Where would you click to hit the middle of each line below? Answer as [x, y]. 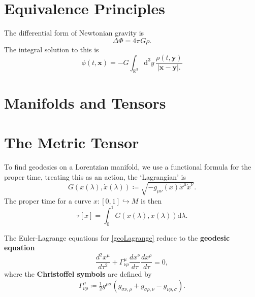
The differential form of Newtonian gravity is [74, 33]
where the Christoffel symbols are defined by [78, 274]
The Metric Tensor [72, 142]
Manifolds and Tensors [85, 102]
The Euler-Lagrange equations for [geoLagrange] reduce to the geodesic [117, 237]
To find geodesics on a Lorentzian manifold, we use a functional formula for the [128, 167]
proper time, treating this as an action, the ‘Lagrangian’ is [95, 176]
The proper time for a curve [48, 200]
